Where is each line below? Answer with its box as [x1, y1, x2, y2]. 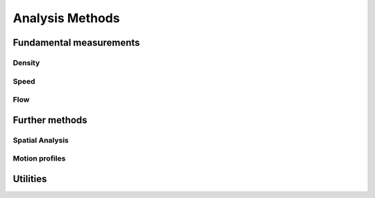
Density [12, 57, 40, 67]
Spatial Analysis [12, 135, 69, 145]
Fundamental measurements [12, 37, 140, 48]
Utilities [12, 173, 47, 185]
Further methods [12, 114, 87, 126]
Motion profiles [12, 154, 66, 163]
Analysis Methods [12, 10, 120, 26]
